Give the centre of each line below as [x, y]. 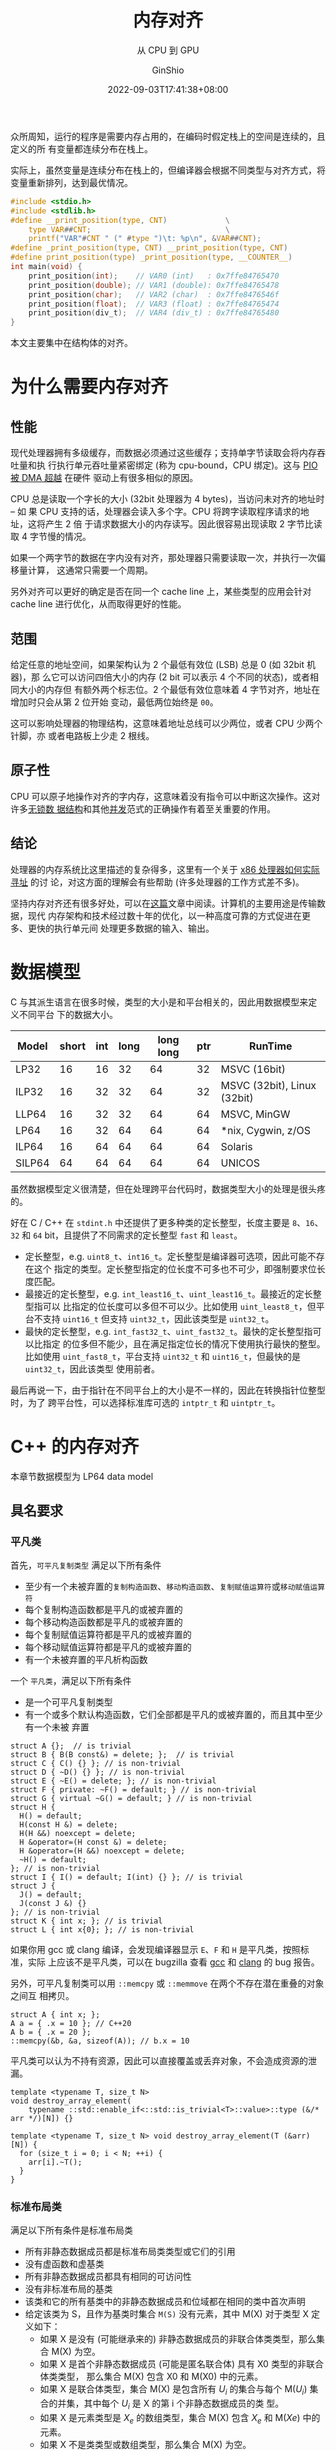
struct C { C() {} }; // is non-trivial [96, 1764]
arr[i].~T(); [55, 2162]
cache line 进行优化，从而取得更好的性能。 [98, 604]
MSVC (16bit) [253, 1069]
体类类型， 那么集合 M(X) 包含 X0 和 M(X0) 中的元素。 [151, 2377]
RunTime [271, 1046]
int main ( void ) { [46, 267]
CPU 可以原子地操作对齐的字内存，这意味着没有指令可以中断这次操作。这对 [165, 796]
